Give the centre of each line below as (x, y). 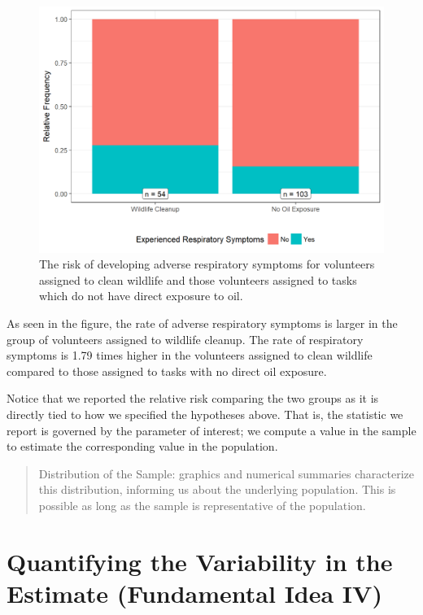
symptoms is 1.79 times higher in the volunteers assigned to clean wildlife (190, 355)
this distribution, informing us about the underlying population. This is (217, 489)
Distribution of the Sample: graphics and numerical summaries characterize (226, 473)
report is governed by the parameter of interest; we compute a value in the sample (211, 430)
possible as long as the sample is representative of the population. (202, 505)
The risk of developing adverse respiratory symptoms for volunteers (207, 264)
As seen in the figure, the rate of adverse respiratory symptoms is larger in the (202, 323)
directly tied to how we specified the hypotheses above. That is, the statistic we (205, 414)
